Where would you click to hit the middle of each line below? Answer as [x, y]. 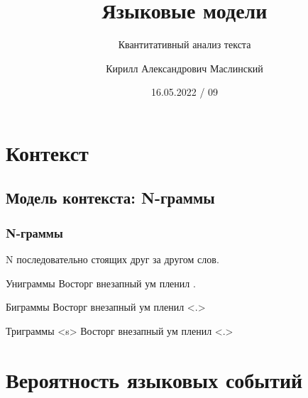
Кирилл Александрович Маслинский [185, 68]
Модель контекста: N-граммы [110, 198]
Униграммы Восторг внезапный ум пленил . [101, 283]
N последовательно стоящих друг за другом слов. [112, 259]
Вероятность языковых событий [154, 379]
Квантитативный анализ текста [185, 44]
